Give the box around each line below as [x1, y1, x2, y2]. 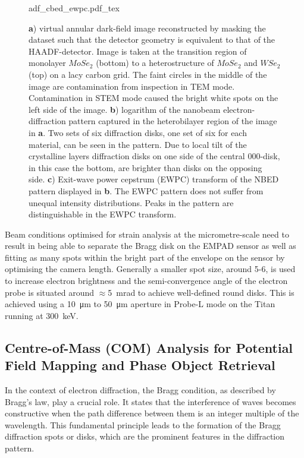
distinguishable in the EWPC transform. [29, 208, 177, 220]
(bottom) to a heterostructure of [96, 56, 214, 69]
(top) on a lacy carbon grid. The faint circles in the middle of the [29, 68, 267, 80]
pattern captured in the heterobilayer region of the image [68, 115, 277, 127]
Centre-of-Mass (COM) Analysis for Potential [5, 338, 293, 356]
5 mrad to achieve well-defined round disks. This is [108, 286, 294, 298]
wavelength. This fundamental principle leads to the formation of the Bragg [5, 418, 281, 431]
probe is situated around [5, 286, 94, 298]
